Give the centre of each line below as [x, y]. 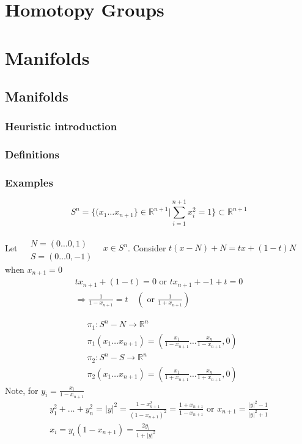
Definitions [32, 154]
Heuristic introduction [61, 126]
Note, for [22, 390]
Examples [29, 183]
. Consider [147, 247]
